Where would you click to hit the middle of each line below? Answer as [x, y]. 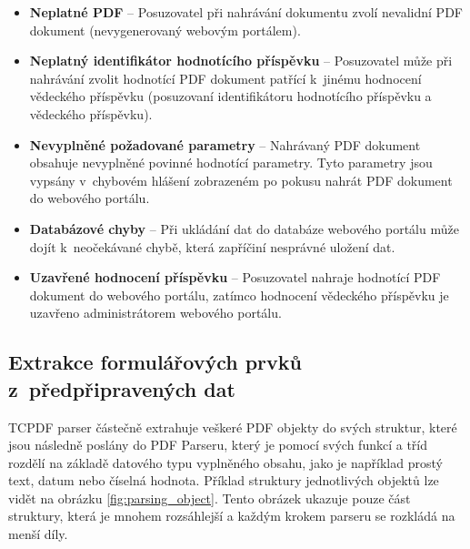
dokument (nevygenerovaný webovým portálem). [165, 30]
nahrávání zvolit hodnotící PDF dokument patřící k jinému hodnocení [225, 78]
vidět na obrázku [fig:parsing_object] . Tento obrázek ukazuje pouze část [210, 498]
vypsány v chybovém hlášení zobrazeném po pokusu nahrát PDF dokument [241, 180]
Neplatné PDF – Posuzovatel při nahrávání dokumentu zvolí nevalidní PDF [246, 12]
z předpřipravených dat [122, 388]
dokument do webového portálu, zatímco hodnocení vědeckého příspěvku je [239, 295]
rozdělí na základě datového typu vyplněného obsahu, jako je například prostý [225, 462]
